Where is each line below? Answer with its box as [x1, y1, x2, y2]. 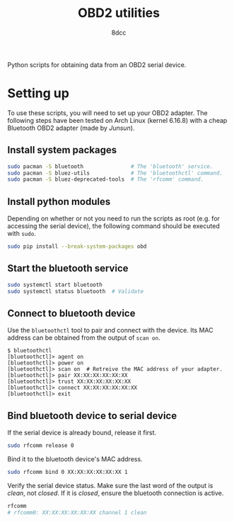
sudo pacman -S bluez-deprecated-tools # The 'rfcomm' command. [7, 176, 204, 183]
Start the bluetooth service [7, 263, 129, 275]
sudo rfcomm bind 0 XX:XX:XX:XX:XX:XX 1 [7, 468, 129, 476]
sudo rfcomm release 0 [7, 442, 74, 449]
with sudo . [7, 230, 37, 238]
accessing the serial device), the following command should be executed [7, 222, 221, 230]
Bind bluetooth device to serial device [7, 410, 177, 422]
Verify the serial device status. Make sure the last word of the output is [7, 481, 213, 490]
